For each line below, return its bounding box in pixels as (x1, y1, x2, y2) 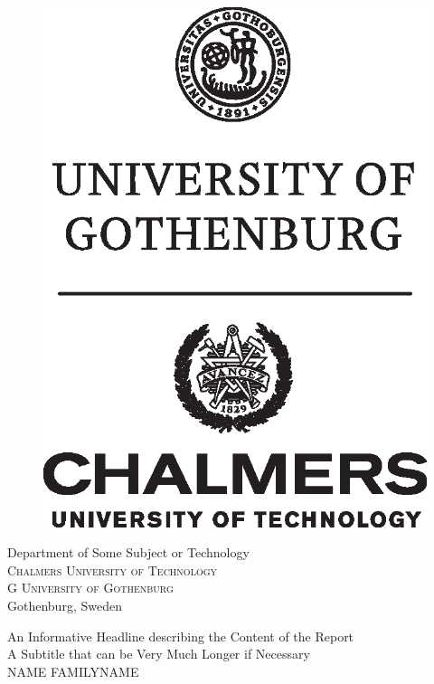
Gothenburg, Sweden (7, 596, 122, 615)
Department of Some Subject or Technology (7, 543, 250, 562)
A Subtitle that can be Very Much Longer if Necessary (7, 644, 310, 663)
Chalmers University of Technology (7, 560, 218, 579)
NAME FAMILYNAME (7, 661, 139, 680)
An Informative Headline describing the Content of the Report (7, 626, 354, 645)
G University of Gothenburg (7, 578, 174, 597)
